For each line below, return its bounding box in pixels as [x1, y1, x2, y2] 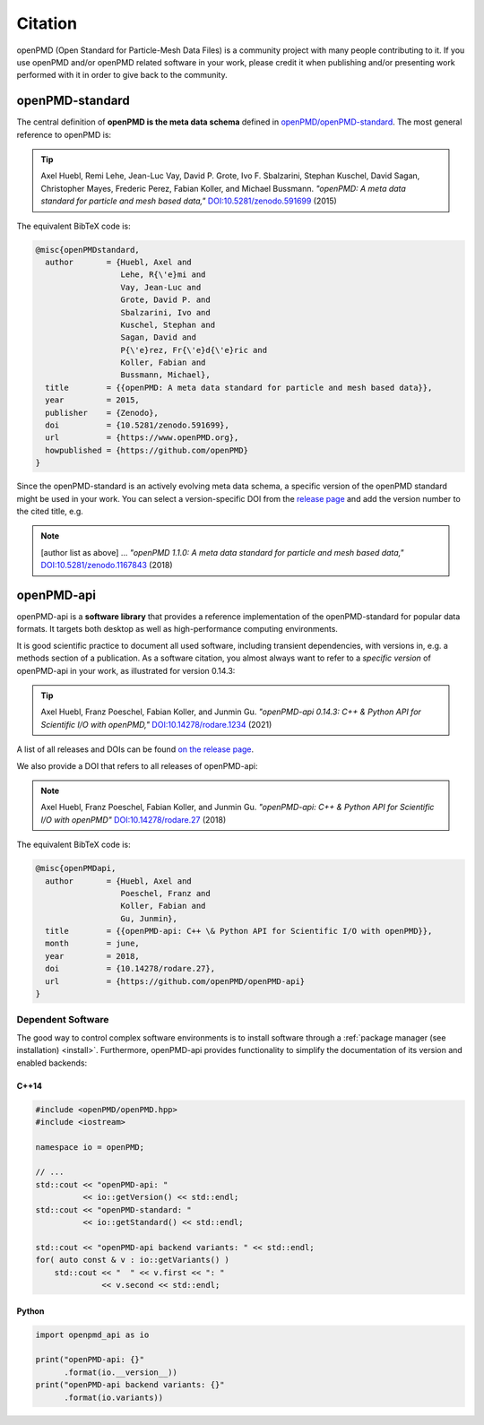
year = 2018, [45, 951, 141, 961]
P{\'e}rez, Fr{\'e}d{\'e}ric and [120, 345, 268, 355]
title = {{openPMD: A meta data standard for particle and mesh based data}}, [45, 382, 433, 393]
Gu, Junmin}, [120, 913, 178, 923]
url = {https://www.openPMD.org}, [45, 433, 239, 443]
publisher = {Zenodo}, [45, 408, 159, 418]
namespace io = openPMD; [35, 1142, 145, 1152]
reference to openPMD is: [16, 129, 112, 140]
